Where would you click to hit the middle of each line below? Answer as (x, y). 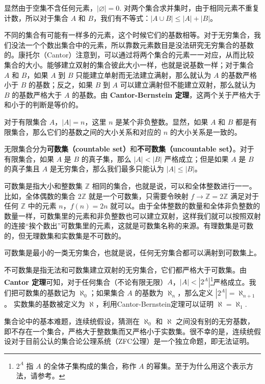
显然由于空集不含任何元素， (50, 8)
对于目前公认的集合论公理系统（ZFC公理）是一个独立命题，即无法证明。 (132, 341)
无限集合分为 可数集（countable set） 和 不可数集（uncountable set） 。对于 (129, 149)
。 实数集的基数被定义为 (45, 304)
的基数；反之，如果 (60, 85)
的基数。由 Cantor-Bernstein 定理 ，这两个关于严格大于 (166, 94)
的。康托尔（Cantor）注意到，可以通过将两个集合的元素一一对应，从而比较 (129, 55)
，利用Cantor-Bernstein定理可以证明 (154, 304)
